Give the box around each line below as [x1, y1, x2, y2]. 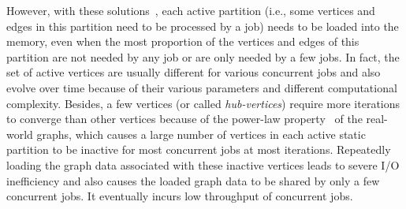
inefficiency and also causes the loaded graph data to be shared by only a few [6, 172, 380, 188]
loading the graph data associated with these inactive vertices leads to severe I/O [6, 156, 400, 173]
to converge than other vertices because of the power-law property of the [6, 110, 363, 127]
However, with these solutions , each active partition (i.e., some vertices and [6, 2, 375, 18]
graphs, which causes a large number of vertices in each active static [36, 125, 366, 142]
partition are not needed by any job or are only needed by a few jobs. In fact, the [6, 48, 400, 65]
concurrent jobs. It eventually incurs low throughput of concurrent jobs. [6, 188, 353, 204]
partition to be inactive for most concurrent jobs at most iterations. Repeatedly [6, 141, 391, 158]
